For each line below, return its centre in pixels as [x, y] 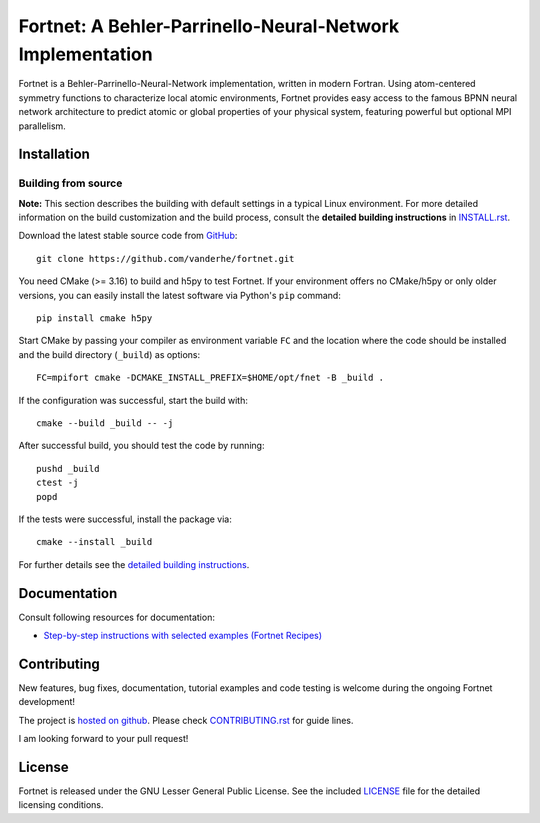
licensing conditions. [61, 805]
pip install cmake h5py [94, 318]
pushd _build [68, 468]
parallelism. [42, 126]
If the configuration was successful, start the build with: [133, 400]
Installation [54, 154]
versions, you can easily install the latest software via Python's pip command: [180, 295]
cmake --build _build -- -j [105, 423]
